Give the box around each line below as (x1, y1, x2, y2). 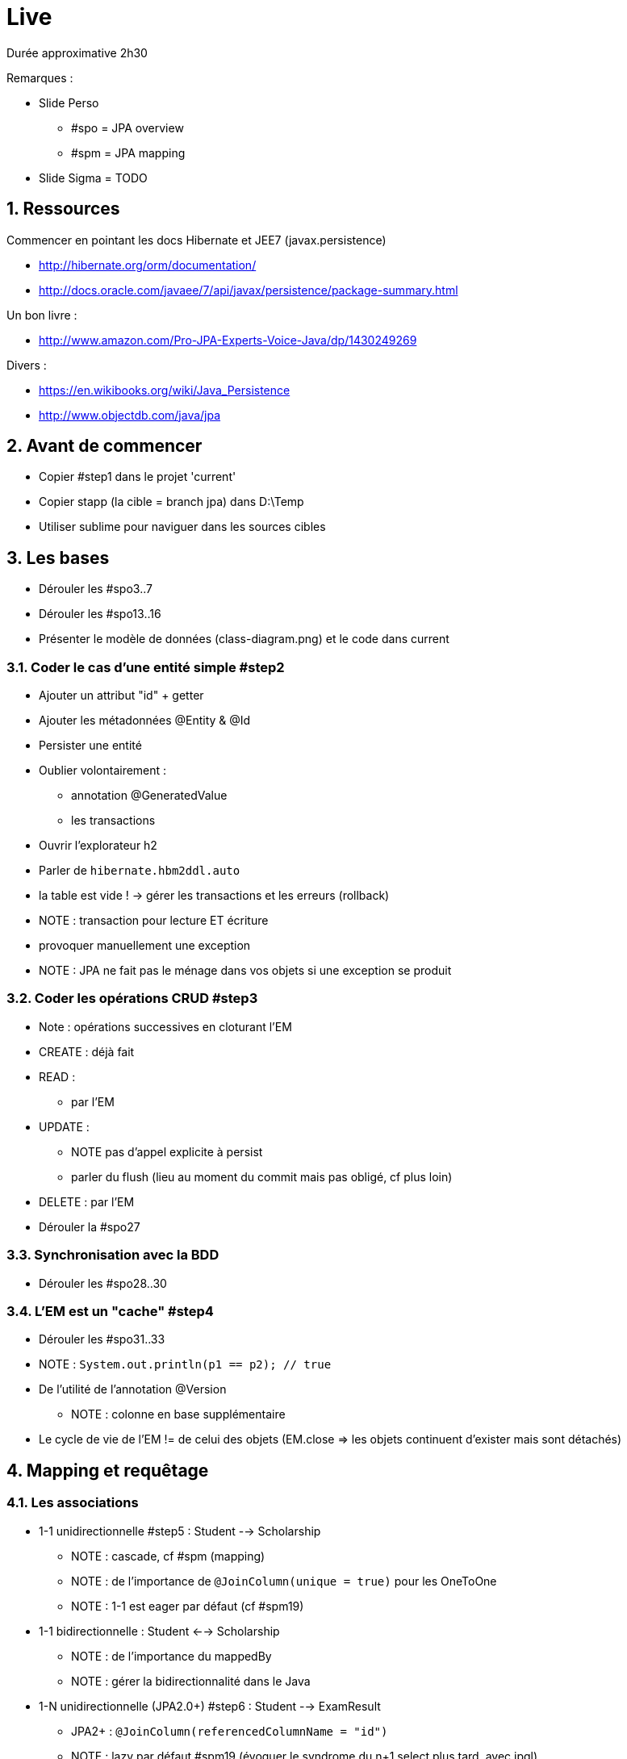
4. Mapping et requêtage (6, 1460, 209, 1481)
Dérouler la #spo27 (39, 1219, 140, 1234)
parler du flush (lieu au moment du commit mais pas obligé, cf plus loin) (71, 1169, 453, 1184)
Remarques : (6, 70, 73, 85)
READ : (39, 1069, 76, 1084)
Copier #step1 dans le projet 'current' (39, 470, 236, 484)
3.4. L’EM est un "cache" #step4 (6, 1302, 214, 1319)
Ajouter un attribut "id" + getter (39, 688, 204, 703)
